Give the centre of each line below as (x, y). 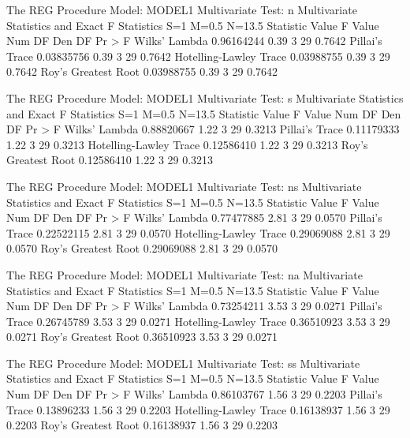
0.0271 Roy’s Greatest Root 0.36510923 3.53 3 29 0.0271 (142, 337)
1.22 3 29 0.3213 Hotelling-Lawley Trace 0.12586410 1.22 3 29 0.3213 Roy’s (187, 144)
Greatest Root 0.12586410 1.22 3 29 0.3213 (110, 160)
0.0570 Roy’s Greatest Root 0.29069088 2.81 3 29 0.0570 (142, 248)
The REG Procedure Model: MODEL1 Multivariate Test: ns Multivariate (184, 186)
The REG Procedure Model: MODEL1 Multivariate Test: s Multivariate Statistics (205, 97)
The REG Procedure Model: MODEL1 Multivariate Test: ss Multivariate (183, 363)
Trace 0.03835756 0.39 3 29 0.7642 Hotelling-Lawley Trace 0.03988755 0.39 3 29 (198, 56)
